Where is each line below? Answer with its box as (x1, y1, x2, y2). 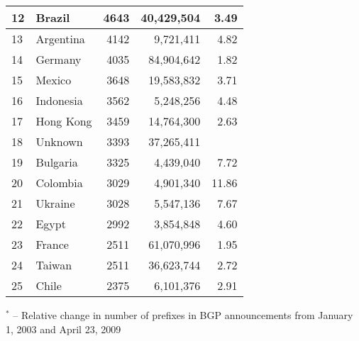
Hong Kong (35, 113, 92, 129)
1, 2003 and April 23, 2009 (6, 321, 121, 336)
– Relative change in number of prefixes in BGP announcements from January (13, 308, 353, 322)
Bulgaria (35, 154, 78, 170)
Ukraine (35, 195, 75, 211)
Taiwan (35, 257, 72, 273)
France (35, 236, 69, 252)
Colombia (35, 174, 83, 191)
